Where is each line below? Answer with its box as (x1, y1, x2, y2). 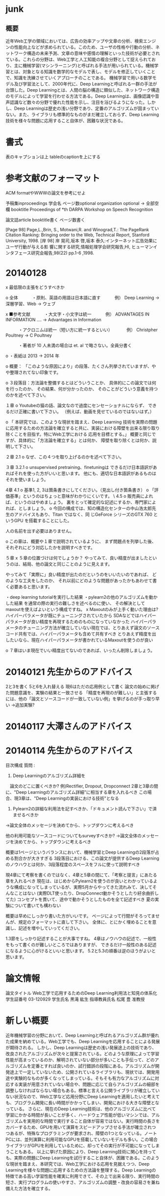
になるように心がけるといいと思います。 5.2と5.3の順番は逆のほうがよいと (5, 948, 156, 953)
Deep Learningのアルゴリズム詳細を (12, 773, 86, 779)
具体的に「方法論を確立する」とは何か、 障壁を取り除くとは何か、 (18, 437, 153, 443)
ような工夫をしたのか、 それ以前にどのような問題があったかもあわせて (9, 577, 153, 584)
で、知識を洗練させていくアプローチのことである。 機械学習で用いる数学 (5, 75, 152, 80)
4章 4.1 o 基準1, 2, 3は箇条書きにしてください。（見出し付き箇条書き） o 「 (5, 487, 155, 493)
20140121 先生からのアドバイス (5, 666, 133, 677)
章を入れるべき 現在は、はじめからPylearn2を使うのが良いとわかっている (5, 878, 153, 884)
